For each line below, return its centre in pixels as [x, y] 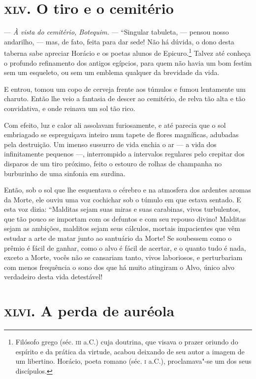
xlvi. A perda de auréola [89, 311]
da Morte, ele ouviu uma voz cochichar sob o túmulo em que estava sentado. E [123, 199]
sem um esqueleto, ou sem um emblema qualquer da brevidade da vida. [112, 72]
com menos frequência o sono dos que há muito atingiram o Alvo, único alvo [119, 267]
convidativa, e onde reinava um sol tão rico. [70, 108]
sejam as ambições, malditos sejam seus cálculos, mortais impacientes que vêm [122, 228]
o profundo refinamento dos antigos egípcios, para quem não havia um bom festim [128, 62]
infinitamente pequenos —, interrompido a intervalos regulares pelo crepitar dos [124, 154]
